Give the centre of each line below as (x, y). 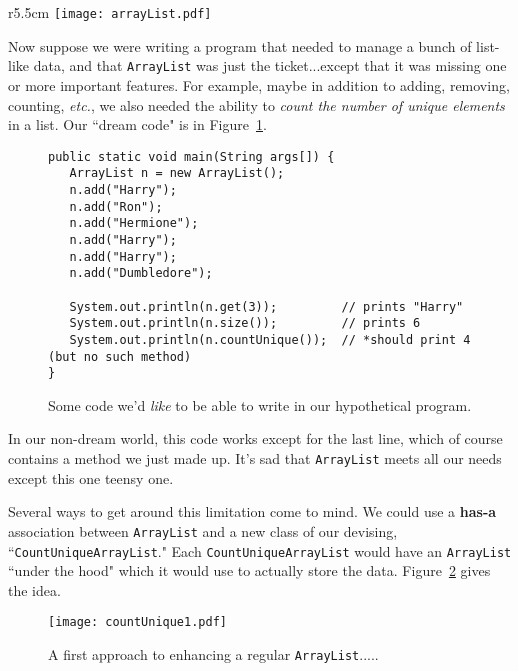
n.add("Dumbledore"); (141, 273)
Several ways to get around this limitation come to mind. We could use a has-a (252, 511)
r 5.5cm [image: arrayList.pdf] (110, 12)
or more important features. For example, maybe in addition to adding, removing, (259, 84)
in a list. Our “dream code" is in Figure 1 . (137, 124)
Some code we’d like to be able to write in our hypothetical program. (260, 404)
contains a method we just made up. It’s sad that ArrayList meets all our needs (255, 458)
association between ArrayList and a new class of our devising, (203, 530)
